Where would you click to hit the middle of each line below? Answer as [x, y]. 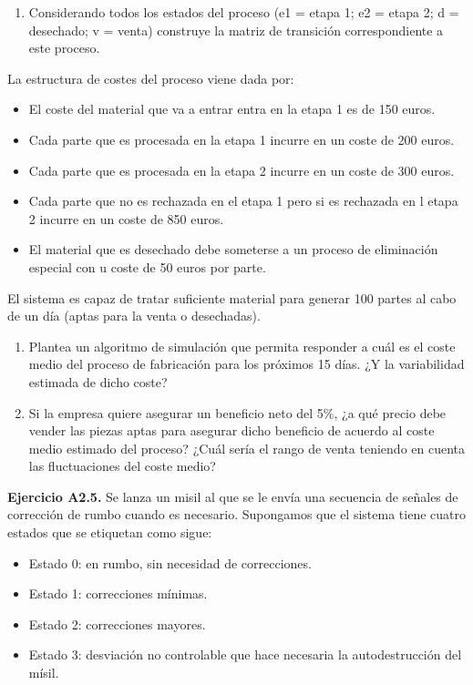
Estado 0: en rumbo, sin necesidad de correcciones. [170, 562]
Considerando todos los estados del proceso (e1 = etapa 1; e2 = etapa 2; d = [244, 12]
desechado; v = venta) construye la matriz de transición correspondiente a [236, 30]
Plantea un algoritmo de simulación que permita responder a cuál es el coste [242, 346]
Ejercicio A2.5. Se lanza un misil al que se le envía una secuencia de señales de [233, 496]
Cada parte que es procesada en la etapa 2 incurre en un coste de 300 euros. [242, 170]
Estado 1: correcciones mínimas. [118, 593]
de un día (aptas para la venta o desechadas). [134, 316]
